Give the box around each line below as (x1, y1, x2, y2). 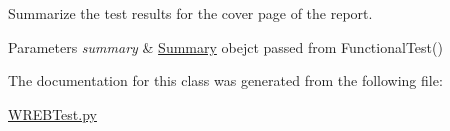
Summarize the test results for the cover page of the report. (8, 3, 373, 23)
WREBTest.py (8, 103, 97, 124)
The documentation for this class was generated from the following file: (8, 70, 443, 91)
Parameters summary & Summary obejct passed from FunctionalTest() (8, 36, 443, 57)
